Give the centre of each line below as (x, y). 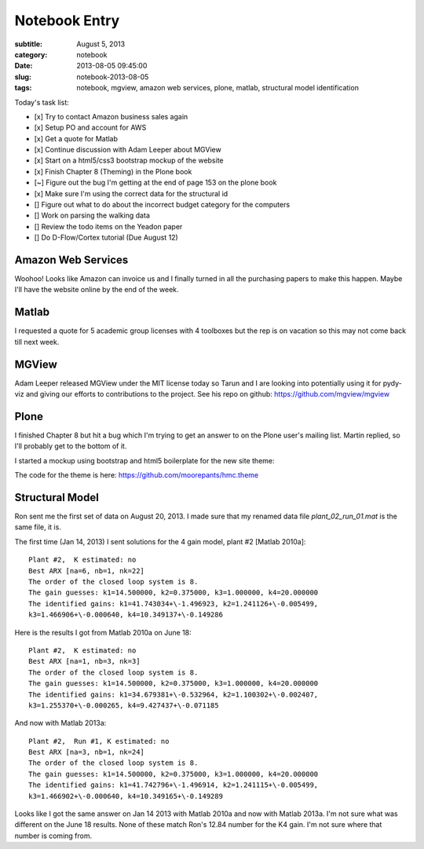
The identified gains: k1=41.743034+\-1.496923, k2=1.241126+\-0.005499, (174, 604)
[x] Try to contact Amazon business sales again (111, 116)
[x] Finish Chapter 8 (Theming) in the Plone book (113, 171)
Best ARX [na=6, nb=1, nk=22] (87, 571)
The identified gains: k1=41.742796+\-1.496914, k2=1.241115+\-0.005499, (174, 785)
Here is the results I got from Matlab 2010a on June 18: (103, 632)
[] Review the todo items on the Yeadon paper (108, 226)
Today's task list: (42, 102)
